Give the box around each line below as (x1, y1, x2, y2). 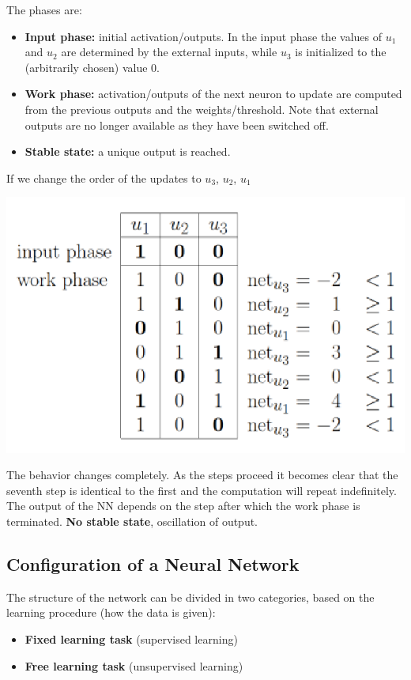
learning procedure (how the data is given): (6, 604, 216, 621)
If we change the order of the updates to (6, 169, 202, 186)
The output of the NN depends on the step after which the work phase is (6, 497, 360, 514)
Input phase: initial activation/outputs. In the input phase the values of (25, 28, 382, 44)
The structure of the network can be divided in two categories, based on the (6, 588, 375, 605)
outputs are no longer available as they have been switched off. (25, 116, 329, 133)
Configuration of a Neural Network (6, 552, 300, 576)
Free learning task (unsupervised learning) (25, 657, 243, 674)
